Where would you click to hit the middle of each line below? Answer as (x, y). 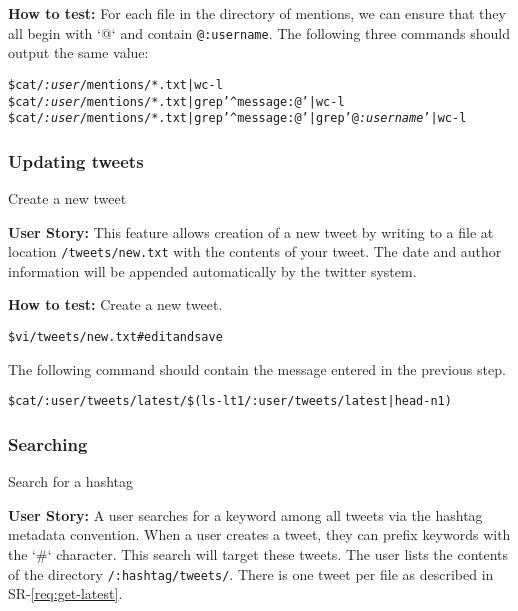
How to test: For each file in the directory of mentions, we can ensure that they (257, 13)
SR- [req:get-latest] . (65, 593)
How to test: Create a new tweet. (115, 304)
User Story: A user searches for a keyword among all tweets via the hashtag (245, 514)
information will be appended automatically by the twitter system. (212, 270)
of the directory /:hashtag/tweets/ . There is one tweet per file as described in (251, 573)
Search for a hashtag (70, 481)
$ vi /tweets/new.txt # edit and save (115, 337)
